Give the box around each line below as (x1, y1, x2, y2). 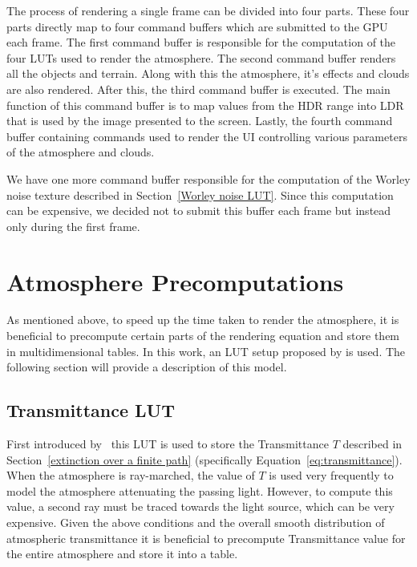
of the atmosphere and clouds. (6, 144, 155, 160)
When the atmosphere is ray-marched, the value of (6, 467, 255, 484)
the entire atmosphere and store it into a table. (6, 545, 238, 562)
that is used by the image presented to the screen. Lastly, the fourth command (6, 112, 393, 129)
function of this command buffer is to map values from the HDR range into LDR (6, 96, 404, 113)
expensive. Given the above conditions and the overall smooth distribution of (6, 513, 385, 530)
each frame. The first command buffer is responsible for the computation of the (6, 34, 396, 51)
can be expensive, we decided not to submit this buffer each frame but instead (6, 202, 391, 219)
